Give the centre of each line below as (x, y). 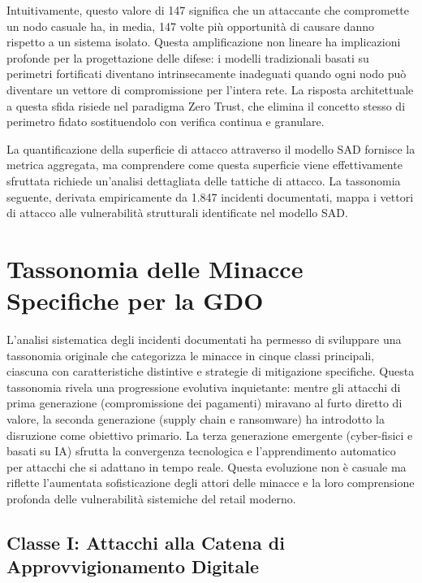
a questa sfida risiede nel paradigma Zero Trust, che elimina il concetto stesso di (206, 105)
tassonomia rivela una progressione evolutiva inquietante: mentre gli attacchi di (204, 387)
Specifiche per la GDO (135, 300)
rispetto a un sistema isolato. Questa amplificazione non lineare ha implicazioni (204, 42)
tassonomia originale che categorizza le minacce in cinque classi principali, (191, 355)
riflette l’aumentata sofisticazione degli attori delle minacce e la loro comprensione (211, 483)
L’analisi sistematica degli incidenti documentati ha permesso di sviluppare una (204, 339)
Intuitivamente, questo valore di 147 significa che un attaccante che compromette (208, 10)
